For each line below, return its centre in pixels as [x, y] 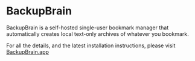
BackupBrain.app [28, 51]
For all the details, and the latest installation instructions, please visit [91, 45]
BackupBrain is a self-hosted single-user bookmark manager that [88, 28]
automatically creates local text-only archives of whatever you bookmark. [97, 33]
